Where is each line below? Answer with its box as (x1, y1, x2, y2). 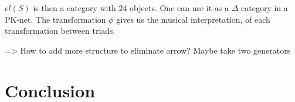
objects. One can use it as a (130, 2, 229, 13)
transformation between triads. (5, 24, 116, 37)
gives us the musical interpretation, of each (116, 13, 270, 25)
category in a (241, 2, 288, 13)
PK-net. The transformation (5, 13, 106, 25)
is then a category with (33, 2, 116, 13)
